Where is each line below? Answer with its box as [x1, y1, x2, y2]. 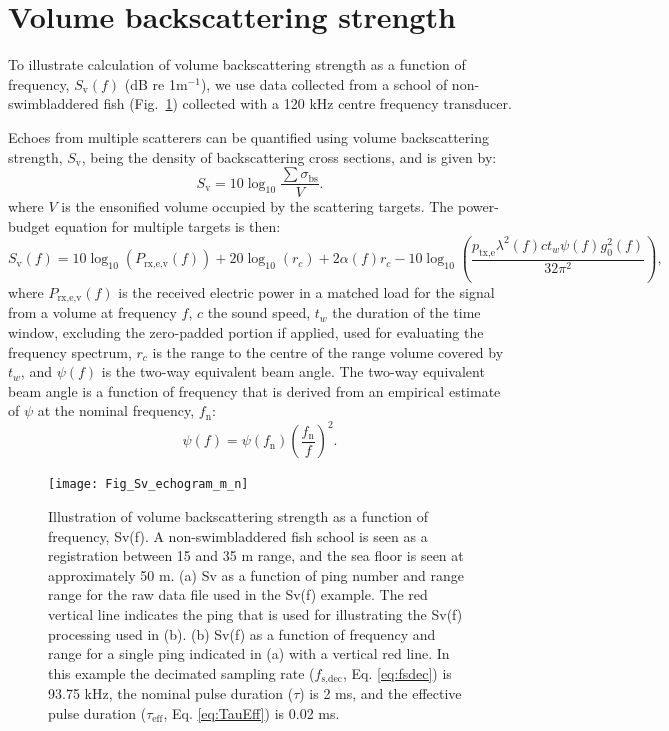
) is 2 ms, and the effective [299, 683, 462, 704]
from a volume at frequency [8, 302, 177, 323]
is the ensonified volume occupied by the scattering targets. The [61, 196, 454, 217]
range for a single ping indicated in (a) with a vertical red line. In [48, 643, 450, 664]
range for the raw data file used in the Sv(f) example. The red [48, 584, 428, 605]
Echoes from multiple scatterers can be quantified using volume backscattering [8, 126, 489, 147]
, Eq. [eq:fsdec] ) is [342, 662, 452, 683]
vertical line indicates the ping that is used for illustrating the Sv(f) [48, 604, 463, 625]
